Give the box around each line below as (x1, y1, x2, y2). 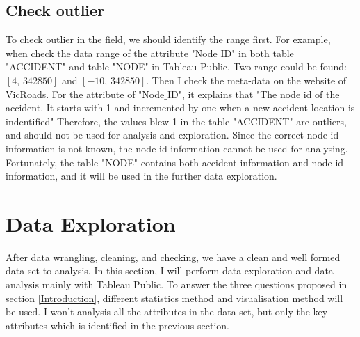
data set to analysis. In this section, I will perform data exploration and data (6, 263, 334, 278)
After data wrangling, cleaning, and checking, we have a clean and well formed (6, 249, 341, 264)
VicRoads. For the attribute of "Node (6, 86, 165, 101)
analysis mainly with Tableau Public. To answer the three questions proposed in (6, 277, 347, 292)
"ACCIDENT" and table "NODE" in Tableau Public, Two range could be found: (6, 59, 347, 74)
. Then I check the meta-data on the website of (146, 72, 347, 87)
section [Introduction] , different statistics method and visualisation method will (6, 290, 343, 305)
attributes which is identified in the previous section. (6, 318, 230, 332)
